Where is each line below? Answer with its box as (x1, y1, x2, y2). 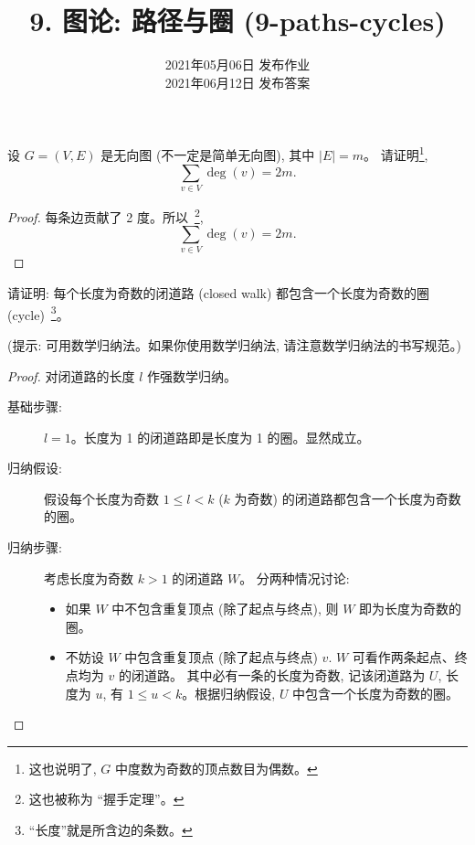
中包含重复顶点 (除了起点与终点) (124, 647, 318, 667)
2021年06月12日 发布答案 (164, 72, 311, 91)
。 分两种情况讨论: (239, 568, 350, 587)
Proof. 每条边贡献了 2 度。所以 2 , (7, 204, 204, 226)
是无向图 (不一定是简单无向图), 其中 (100, 144, 315, 164)
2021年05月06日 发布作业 (164, 55, 311, 74)
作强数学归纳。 (147, 366, 237, 385)
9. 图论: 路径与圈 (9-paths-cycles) (29, 2, 446, 39)
